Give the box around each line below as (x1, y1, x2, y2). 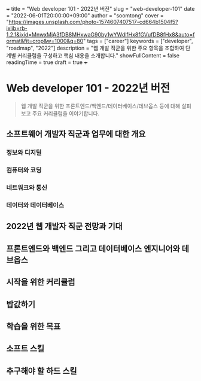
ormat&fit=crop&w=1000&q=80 (6, 38, 84, 44)
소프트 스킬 (6, 343, 45, 354)
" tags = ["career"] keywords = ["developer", (83, 38, 193, 44)
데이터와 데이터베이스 (6, 201, 65, 209)
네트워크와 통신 (6, 184, 48, 192)
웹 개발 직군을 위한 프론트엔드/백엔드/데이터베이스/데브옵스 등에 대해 (20, 102, 181, 109)
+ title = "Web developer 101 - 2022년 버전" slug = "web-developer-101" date (6, 5, 195, 12)
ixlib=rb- (6, 25, 28, 32)
